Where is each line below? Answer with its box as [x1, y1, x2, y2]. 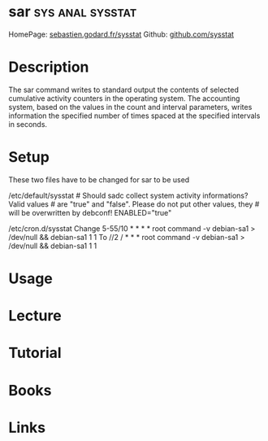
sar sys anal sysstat [8, 2, 137, 21]
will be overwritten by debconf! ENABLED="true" [8, 207, 172, 217]
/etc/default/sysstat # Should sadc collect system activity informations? [8, 190, 249, 200]
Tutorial [8, 344, 63, 362]
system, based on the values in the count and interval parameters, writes [8, 102, 253, 111]
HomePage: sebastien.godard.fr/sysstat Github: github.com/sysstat [8, 29, 234, 39]
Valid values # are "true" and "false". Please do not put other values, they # [8, 199, 260, 209]
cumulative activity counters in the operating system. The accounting [8, 93, 240, 103]
